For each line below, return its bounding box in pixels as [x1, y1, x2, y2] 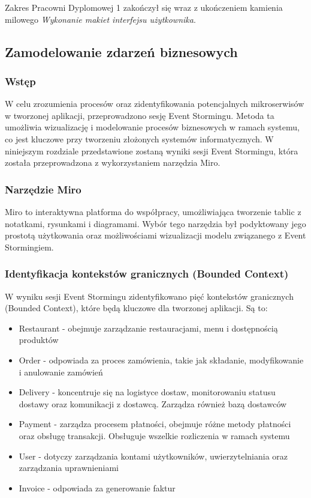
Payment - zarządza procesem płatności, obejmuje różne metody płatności [19, 418, 291, 430]
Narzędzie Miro [5, 181, 81, 196]
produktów [19, 333, 59, 346]
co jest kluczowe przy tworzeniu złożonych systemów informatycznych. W [5, 132, 274, 145]
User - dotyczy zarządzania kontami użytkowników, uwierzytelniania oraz [19, 449, 288, 462]
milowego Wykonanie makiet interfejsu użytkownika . [5, 13, 196, 25]
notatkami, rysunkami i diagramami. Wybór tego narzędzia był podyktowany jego [5, 217, 306, 229]
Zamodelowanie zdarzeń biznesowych [5, 42, 238, 61]
